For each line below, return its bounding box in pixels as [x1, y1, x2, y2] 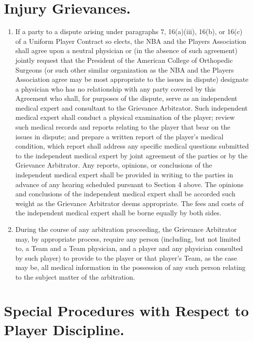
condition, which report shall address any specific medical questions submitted [15, 141, 249, 151]
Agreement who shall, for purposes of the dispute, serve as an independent [15, 93, 237, 103]
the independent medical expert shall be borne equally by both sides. [15, 208, 221, 218]
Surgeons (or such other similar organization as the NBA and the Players [15, 64, 234, 75]
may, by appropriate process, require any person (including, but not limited [15, 233, 241, 244]
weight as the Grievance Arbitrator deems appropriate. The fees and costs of [15, 198, 244, 208]
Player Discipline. [4, 319, 125, 339]
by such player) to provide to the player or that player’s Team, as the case [15, 252, 237, 263]
